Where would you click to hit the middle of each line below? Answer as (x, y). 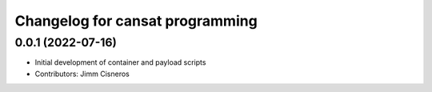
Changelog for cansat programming (136, 21)
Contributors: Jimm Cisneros (82, 74)
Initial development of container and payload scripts (120, 62)
